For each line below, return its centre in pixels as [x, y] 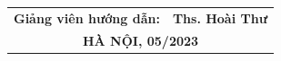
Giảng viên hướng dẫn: [87, 17]
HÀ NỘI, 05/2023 [140, 40]
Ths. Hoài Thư [220, 17]
